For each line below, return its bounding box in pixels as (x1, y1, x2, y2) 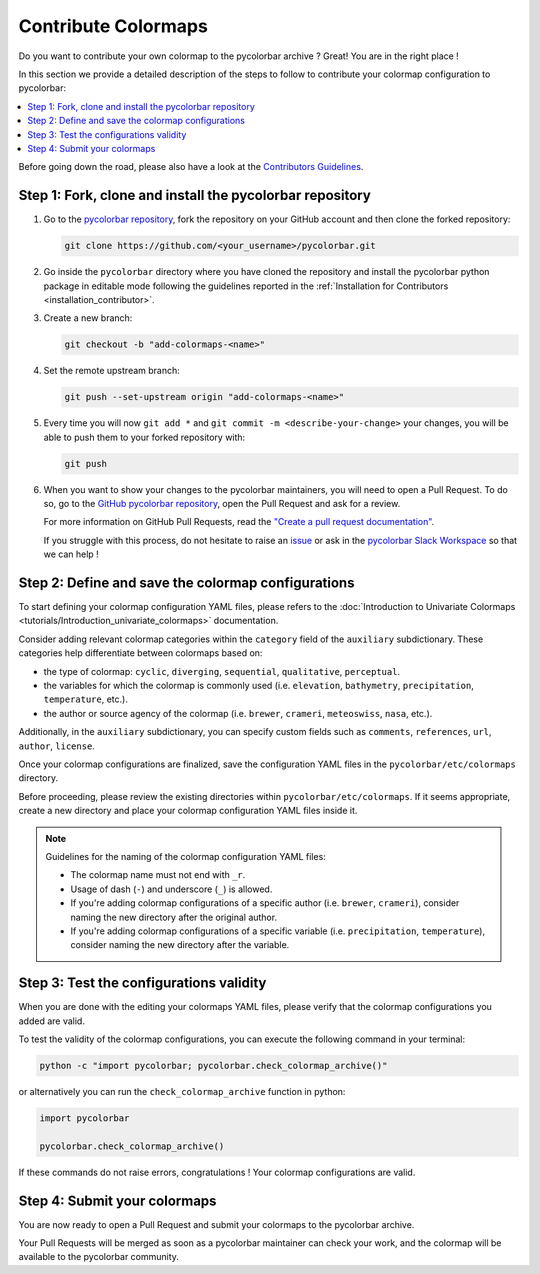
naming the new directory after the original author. (70, 911, 278, 923)
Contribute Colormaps (18, 15, 209, 37)
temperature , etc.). (43, 693, 129, 705)
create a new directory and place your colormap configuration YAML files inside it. (18, 805, 358, 817)
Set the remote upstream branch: (43, 365, 180, 377)
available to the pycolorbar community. (18, 1251, 180, 1263)
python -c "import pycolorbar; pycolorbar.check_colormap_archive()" (39, 1060, 388, 1071)
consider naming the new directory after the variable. (70, 939, 290, 951)
